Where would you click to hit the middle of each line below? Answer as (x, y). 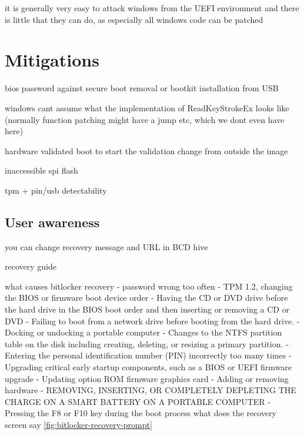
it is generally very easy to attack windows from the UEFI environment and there (152, 8)
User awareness (52, 222)
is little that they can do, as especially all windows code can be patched (134, 19)
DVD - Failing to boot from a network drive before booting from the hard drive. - (152, 321)
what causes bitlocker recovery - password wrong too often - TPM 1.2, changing (149, 286)
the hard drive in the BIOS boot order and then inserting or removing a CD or (147, 309)
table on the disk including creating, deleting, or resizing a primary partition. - (147, 343)
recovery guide (31, 266)
